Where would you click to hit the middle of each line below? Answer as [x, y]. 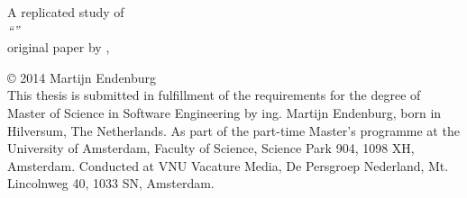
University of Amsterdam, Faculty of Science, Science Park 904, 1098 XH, [211, 148]
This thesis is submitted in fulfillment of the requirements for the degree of [214, 95]
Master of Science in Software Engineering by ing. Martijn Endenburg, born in [224, 112]
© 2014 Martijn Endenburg [82, 77]
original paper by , [59, 47]
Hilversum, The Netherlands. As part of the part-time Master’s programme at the [233, 130]
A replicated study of [66, 12]
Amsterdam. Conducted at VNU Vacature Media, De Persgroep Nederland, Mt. [228, 165]
